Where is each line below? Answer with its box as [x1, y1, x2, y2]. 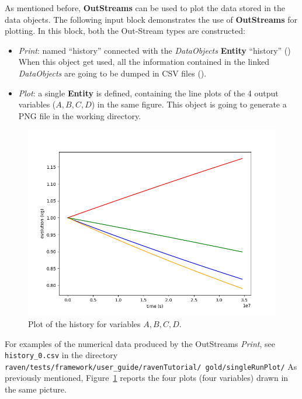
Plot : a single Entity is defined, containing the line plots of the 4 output [18, 86, 279, 99]
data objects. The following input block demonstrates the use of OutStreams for [5, 13, 298, 25]
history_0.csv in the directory [5, 349, 118, 361]
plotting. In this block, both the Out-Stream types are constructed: [5, 25, 245, 37]
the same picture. [5, 383, 67, 395]
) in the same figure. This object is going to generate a [91, 98, 287, 110]
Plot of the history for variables [28, 317, 141, 329]
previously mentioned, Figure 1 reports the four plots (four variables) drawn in [5, 372, 289, 384]
